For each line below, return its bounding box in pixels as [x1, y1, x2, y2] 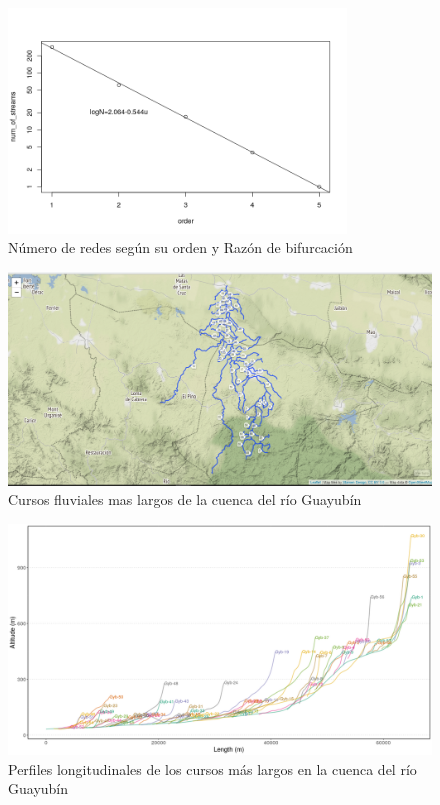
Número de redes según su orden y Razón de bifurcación [8, 237, 353, 258]
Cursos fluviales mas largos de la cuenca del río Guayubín [8, 489, 362, 510]
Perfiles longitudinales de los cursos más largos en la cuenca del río [8, 758, 417, 779]
